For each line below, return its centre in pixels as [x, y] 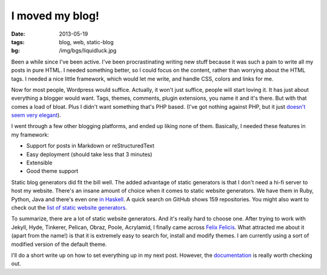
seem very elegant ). [36, 115]
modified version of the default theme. [59, 244]
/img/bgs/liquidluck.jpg [88, 51]
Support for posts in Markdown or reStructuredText [90, 146]
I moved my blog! [55, 16]
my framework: [30, 134]
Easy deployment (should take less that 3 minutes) [89, 154]
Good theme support [52, 171]
